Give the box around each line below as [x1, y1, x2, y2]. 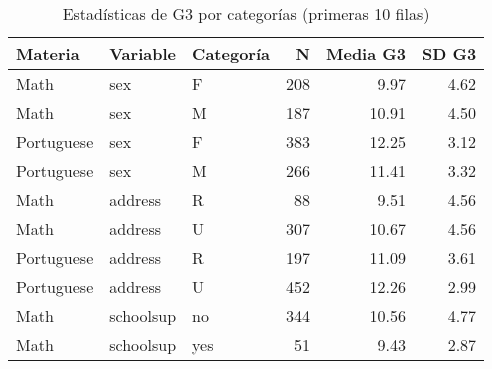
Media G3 [325, 42, 406, 65]
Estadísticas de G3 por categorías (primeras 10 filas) [62, 2, 430, 25]
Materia [16, 42, 80, 65]
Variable [109, 42, 176, 65]
